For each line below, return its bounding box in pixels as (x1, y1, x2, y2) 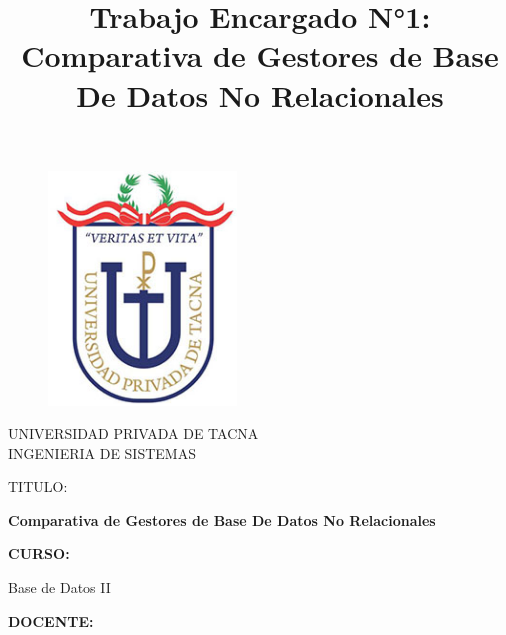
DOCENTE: (8, 610, 94, 631)
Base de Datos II (8, 577, 111, 598)
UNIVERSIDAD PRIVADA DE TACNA (8, 423, 259, 444)
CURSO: (8, 543, 70, 564)
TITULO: (8, 476, 68, 497)
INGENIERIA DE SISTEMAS (8, 442, 196, 463)
